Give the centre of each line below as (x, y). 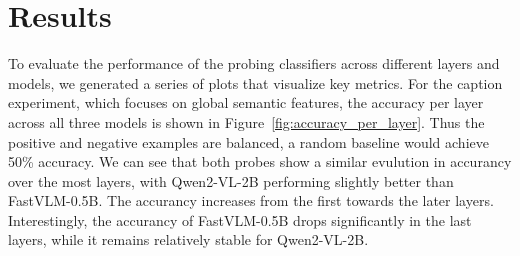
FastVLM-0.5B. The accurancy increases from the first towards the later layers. (251, 200)
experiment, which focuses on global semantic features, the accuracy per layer (246, 102)
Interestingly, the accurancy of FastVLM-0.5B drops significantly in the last (240, 219)
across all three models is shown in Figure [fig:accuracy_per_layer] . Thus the (246, 121)
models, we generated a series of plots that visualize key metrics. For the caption (255, 82)
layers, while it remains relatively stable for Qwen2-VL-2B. (188, 239)
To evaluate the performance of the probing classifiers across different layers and (254, 63)
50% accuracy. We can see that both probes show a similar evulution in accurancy (260, 161)
